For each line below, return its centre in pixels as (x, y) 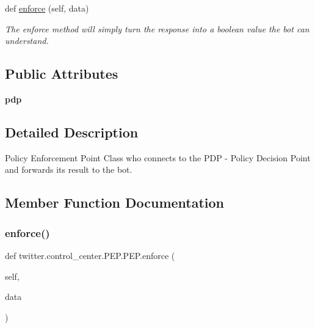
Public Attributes (62, 74)
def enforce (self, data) (47, 8)
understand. (27, 41)
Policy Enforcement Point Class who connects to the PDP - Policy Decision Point (158, 157)
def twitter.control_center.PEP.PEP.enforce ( (90, 255)
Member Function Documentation (115, 202)
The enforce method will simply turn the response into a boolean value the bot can (157, 28)
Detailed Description (72, 132)
